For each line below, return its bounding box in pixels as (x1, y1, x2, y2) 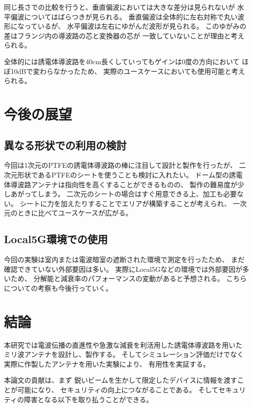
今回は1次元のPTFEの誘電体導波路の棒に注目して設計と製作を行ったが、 (4, 160, 237, 170)
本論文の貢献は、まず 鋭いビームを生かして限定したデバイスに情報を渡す (4, 375, 237, 385)
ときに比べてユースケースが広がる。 (17, 208, 133, 218)
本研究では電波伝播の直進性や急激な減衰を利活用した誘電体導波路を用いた (4, 339, 242, 350)
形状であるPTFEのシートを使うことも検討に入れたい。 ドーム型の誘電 (17, 169, 243, 179)
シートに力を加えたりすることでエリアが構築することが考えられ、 (19, 198, 231, 208)
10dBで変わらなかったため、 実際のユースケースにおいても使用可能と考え (10, 66, 245, 76)
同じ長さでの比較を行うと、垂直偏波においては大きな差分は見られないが (4, 2, 235, 12)
